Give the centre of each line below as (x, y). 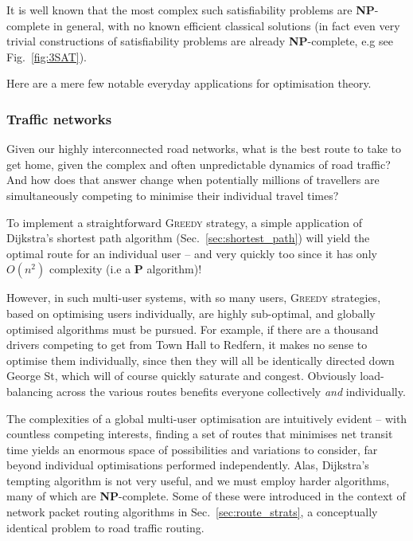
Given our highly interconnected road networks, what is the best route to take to (204, 149)
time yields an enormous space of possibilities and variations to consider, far (192, 449)
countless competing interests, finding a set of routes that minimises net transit (200, 434)
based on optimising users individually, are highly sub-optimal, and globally (191, 313)
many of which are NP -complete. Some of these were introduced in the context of (206, 496)
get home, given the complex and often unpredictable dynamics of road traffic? (199, 164)
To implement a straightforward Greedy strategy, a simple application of (185, 222)
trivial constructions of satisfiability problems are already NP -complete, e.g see (200, 41)
